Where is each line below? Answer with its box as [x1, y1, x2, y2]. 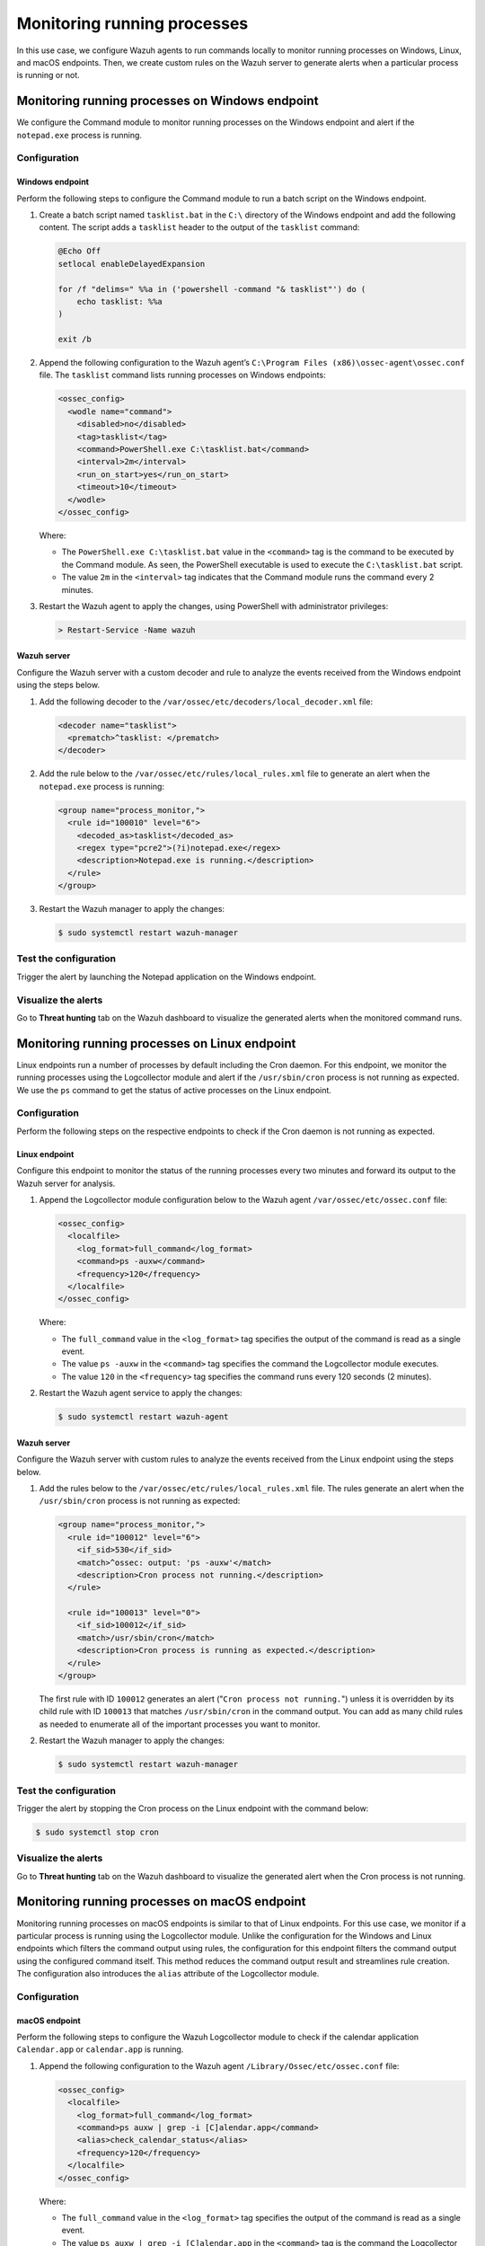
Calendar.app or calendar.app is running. [16, 2044, 184, 2055]
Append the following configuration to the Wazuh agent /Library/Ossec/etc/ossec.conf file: [39, 2060, 400, 2071]
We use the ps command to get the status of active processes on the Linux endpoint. [16, 1084, 332, 1095]
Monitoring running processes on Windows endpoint [16, 93, 319, 109]
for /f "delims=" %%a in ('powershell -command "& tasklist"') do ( [57, 284, 366, 294]
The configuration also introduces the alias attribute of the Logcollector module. [16, 1968, 320, 1979]
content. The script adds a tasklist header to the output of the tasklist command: [39, 222, 360, 233]
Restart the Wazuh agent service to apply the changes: [39, 1388, 242, 1399]
